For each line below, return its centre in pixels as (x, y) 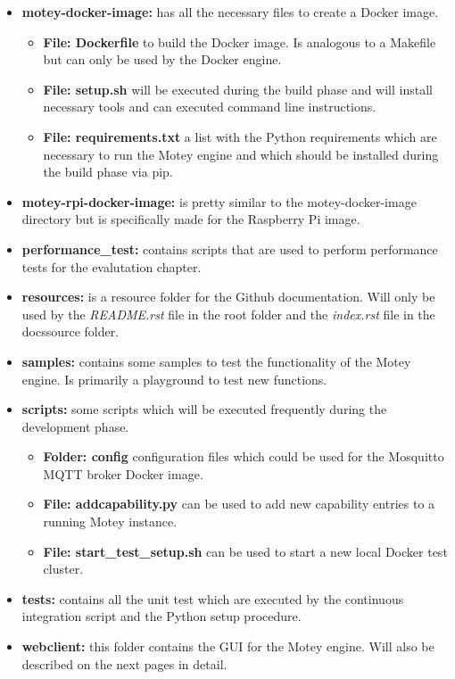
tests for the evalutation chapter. (112, 266)
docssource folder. (70, 331)
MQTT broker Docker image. (123, 473)
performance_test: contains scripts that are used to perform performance (230, 248)
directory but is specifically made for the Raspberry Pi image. (191, 219)
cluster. (63, 569)
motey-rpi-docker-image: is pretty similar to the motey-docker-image (219, 201)
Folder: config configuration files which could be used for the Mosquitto (244, 456)
